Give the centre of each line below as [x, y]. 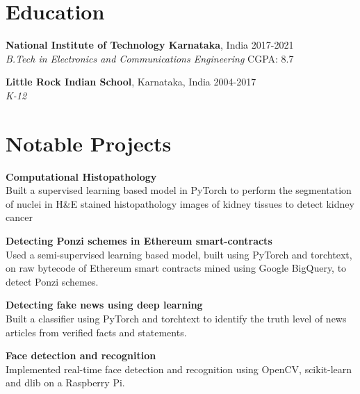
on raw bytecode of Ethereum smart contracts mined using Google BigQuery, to [176, 268]
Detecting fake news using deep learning [104, 305]
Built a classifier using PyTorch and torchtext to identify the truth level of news [176, 318]
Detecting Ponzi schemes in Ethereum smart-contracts [139, 240]
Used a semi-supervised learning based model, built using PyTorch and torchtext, [179, 254]
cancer [19, 217]
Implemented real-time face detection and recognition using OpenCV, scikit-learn [179, 369]
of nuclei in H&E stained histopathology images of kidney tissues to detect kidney [180, 203]
